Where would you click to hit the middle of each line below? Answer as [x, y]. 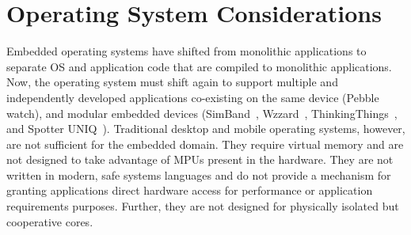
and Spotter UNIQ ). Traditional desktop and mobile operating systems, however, [206, 129]
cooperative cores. [50, 221]
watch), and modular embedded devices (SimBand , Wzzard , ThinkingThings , [202, 113]
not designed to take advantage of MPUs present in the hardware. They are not [200, 159]
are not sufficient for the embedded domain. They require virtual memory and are [205, 144]
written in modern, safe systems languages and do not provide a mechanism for [199, 174]
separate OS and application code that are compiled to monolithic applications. [199, 66]
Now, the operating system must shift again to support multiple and [172, 82]
